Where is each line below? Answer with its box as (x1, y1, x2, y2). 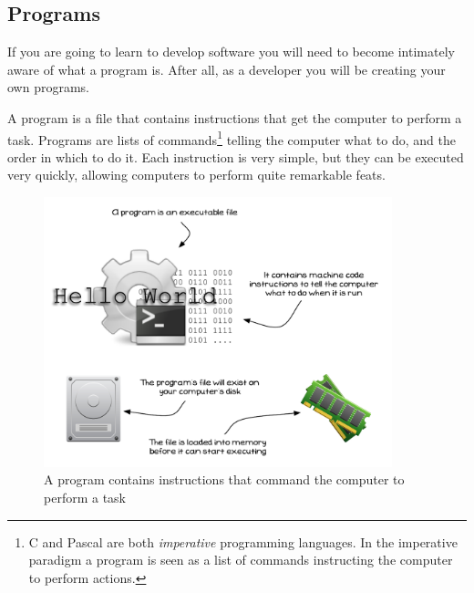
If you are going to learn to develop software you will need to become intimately (7, 42, 455, 61)
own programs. (7, 78, 89, 97)
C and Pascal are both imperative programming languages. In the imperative (28, 532, 458, 551)
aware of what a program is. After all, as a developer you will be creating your (7, 59, 446, 78)
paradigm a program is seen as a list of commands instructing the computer (28, 550, 453, 569)
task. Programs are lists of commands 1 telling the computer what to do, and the (7, 127, 456, 149)
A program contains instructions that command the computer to (44, 470, 405, 489)
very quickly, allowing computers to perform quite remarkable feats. (7, 165, 386, 184)
